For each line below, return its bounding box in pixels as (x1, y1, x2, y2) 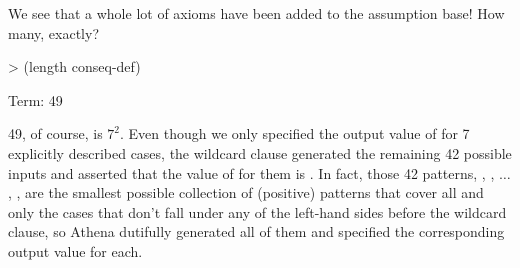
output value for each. (8, 240, 143, 261)
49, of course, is (8, 123, 103, 144)
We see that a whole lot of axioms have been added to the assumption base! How (8, 3, 505, 23)
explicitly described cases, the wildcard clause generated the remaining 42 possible (8, 142, 512, 163)
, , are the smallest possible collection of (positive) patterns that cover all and (8, 182, 484, 203)
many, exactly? (8, 22, 99, 43)
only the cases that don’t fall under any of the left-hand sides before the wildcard (8, 201, 507, 222)
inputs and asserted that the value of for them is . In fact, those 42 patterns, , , (8, 162, 495, 183)
